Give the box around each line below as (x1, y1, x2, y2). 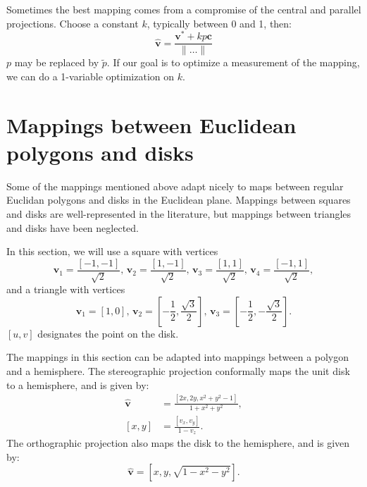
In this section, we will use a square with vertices (6, 244, 218, 259)
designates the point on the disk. (37, 326, 179, 340)
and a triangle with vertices (6, 282, 125, 297)
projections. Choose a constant (6, 16, 139, 30)
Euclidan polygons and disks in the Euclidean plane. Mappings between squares (6, 192, 351, 207)
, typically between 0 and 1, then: (147, 16, 292, 30)
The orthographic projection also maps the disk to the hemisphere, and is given (6, 436, 350, 450)
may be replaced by (14, 55, 99, 70)
